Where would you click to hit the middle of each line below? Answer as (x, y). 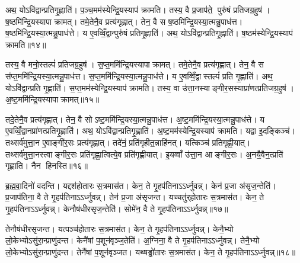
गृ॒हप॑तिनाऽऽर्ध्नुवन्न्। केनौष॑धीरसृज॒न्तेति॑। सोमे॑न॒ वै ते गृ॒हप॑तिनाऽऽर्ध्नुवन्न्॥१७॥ (117, 208)
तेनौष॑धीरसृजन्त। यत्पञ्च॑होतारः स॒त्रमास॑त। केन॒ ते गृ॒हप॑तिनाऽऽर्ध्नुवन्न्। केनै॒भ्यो (119, 228)
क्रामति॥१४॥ (26, 44)
